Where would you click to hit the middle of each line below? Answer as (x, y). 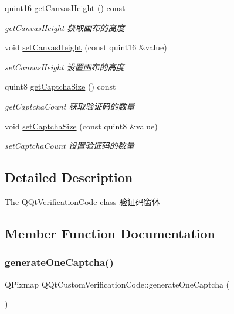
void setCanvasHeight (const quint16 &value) (86, 47)
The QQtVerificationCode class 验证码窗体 (83, 201)
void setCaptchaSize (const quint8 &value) (81, 126)
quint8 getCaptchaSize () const (60, 86)
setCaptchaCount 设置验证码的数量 (69, 146)
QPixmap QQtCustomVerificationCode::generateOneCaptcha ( (117, 284)
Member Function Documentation (110, 233)
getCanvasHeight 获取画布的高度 (65, 27)
